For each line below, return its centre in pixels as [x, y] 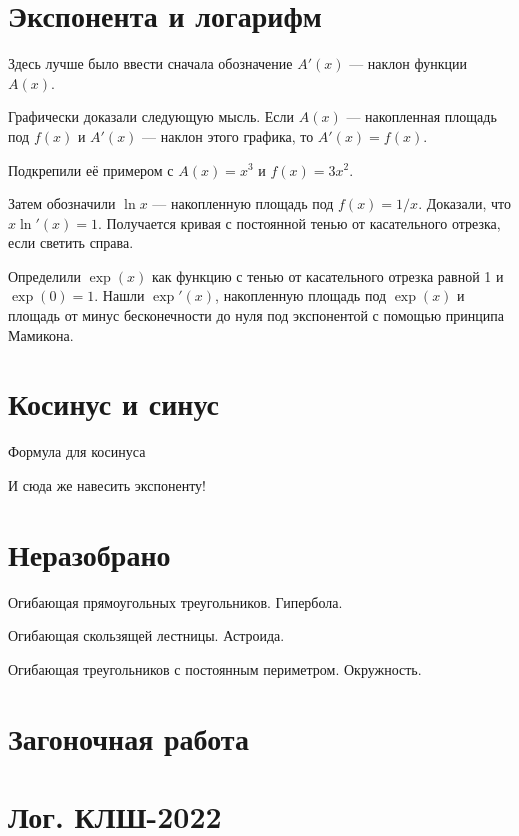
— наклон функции [408, 63]
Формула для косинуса [77, 451]
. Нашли [119, 295]
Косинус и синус [114, 403]
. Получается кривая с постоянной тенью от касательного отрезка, [299, 222]
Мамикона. [41, 334]
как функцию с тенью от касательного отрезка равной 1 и [327, 275]
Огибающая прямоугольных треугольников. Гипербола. [175, 601]
